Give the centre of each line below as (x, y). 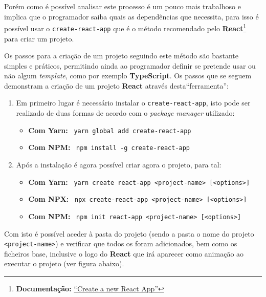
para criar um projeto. (39, 38)
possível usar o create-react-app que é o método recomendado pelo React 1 (125, 27)
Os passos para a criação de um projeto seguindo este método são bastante (121, 56)
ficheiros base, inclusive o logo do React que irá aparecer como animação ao (124, 253)
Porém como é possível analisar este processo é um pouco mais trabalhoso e (123, 6)
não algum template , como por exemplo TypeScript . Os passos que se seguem (128, 76)
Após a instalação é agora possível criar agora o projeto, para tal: (119, 165)
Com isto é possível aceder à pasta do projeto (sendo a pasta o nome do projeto (129, 233)
